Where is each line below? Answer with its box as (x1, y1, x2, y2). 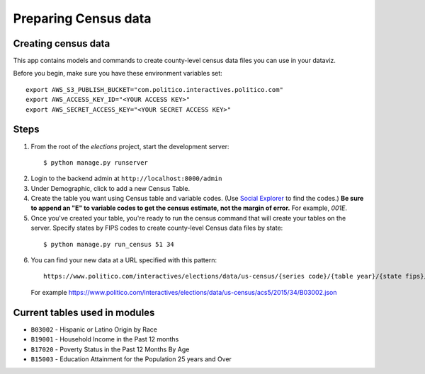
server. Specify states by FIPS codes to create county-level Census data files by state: (30, 223, 283, 233)
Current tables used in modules (13, 306, 155, 318)
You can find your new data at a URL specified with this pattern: (30, 256, 217, 264)
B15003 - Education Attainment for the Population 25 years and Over (30, 354, 232, 363)
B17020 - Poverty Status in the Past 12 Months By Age (30, 345, 190, 353)
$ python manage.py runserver (43, 158, 149, 166)
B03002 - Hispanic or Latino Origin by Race (30, 325, 157, 334)
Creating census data (13, 37, 110, 49)
